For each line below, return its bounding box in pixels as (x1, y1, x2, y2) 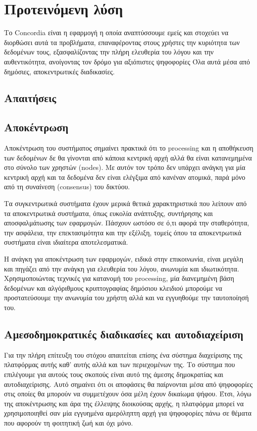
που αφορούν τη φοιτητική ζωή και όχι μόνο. (4, 417, 133, 428)
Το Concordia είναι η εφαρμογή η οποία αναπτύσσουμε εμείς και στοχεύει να (4, 27, 228, 38)
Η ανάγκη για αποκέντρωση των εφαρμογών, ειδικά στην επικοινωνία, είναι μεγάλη (4, 254, 244, 264)
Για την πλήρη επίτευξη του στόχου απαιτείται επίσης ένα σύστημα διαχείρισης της (4, 349, 243, 360)
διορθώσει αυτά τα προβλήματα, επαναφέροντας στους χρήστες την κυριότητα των (4, 37, 240, 47)
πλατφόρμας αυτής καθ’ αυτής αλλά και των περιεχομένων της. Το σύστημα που (4, 359, 235, 370)
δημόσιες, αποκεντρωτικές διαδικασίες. (4, 66, 115, 76)
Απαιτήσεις (4, 90, 56, 106)
